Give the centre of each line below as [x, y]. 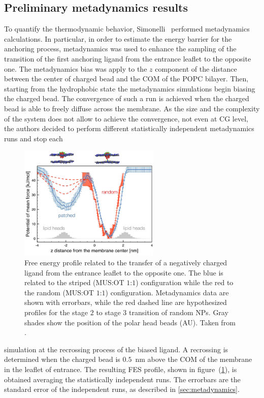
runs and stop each [34, 138]
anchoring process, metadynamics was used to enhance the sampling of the [120, 49]
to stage [108, 312]
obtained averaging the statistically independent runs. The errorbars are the [122, 379]
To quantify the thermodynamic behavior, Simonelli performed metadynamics [127, 29]
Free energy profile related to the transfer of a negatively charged [126, 263]
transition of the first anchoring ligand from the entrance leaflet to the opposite [128, 58]
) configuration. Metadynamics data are [167, 292]
